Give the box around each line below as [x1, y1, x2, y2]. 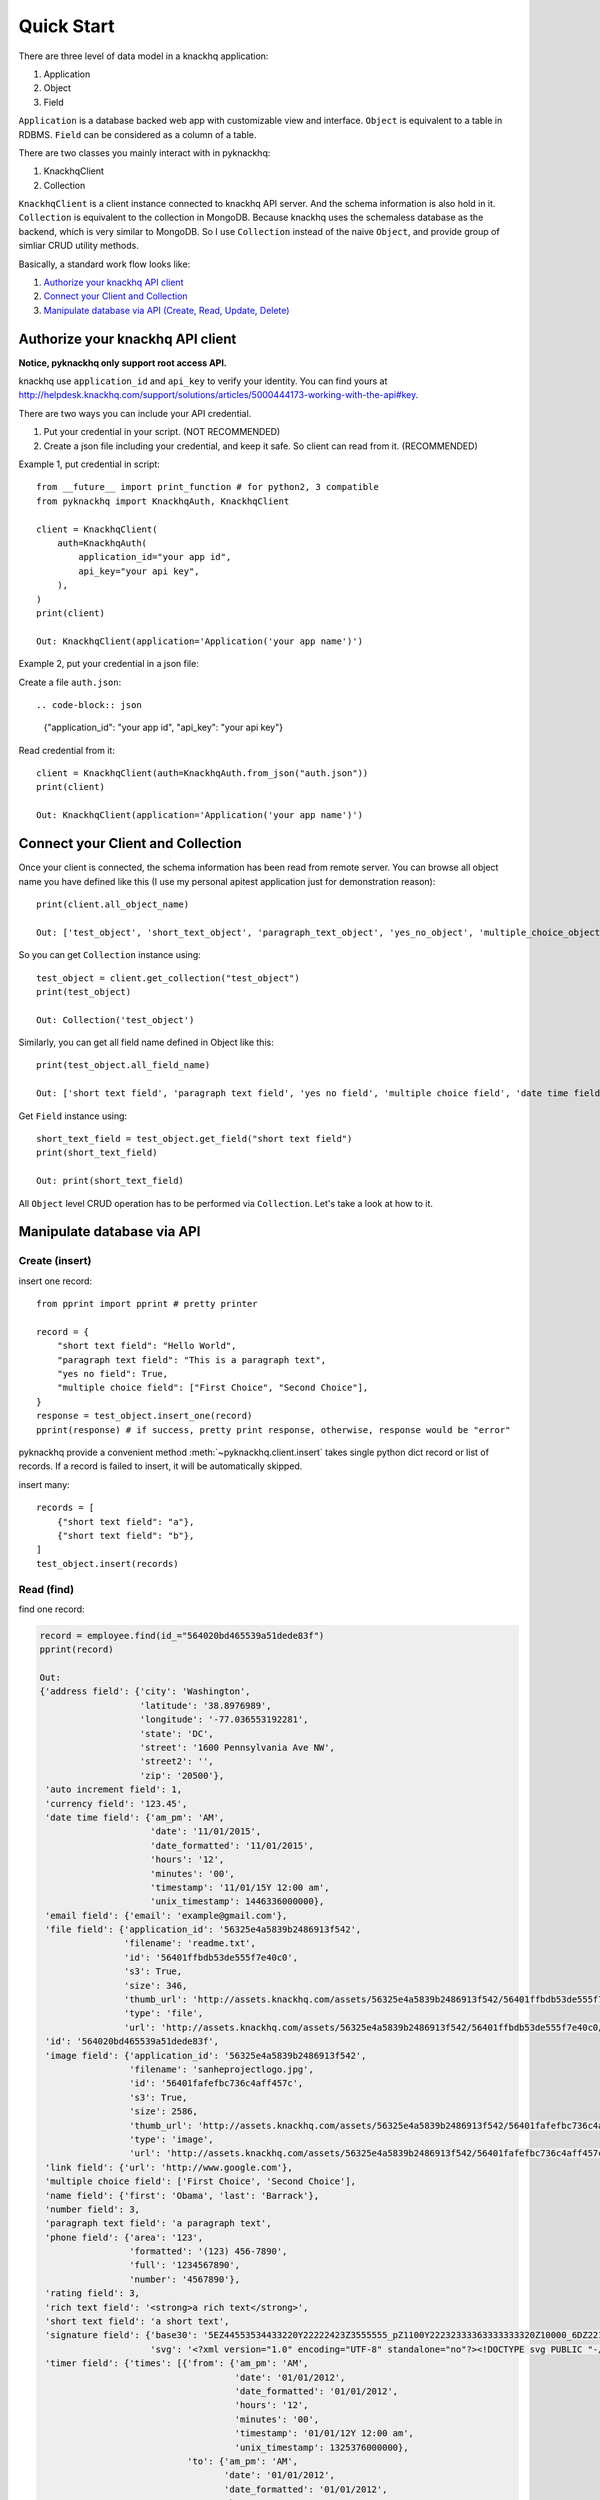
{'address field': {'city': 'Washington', [39, 1686, 251, 1697]
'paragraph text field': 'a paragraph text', [45, 2218, 272, 2229]
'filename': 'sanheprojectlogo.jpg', [128, 2064, 314, 2075]
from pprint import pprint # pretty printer [36, 1298, 259, 1310]
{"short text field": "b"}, [56, 1530, 195, 1541]
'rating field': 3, [45, 2288, 140, 2299]
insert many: [18, 1478, 70, 1490]
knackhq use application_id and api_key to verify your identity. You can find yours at [18, 375, 388, 387]
